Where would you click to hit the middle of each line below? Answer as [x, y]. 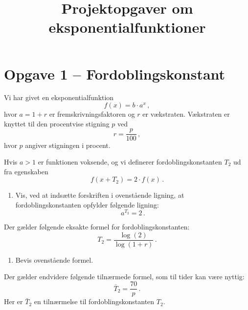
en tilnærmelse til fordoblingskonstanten [94, 301]
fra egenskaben [26, 171]
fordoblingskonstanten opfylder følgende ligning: [87, 204]
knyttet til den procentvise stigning [57, 123]
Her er [13, 301]
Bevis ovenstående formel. [54, 260]
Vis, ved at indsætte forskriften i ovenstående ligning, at [100, 195]
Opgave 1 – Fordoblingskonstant [115, 73]
